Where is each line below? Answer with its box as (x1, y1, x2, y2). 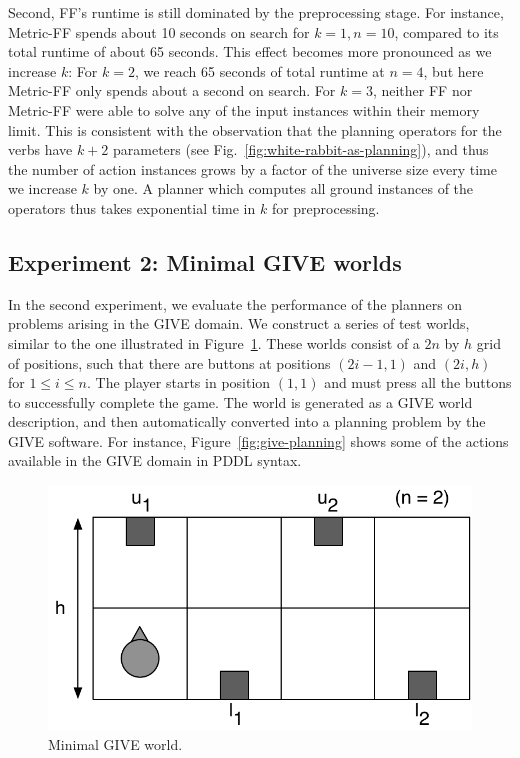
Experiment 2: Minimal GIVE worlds (8, 246, 402, 277)
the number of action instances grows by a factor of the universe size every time (8, 158, 497, 179)
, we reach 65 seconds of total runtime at (134, 60, 385, 81)
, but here (423, 60, 484, 81)
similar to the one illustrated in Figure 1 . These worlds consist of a (8, 332, 420, 353)
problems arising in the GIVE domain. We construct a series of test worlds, (8, 313, 470, 334)
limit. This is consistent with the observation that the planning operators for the (8, 119, 502, 140)
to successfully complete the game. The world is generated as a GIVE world (8, 391, 473, 412)
